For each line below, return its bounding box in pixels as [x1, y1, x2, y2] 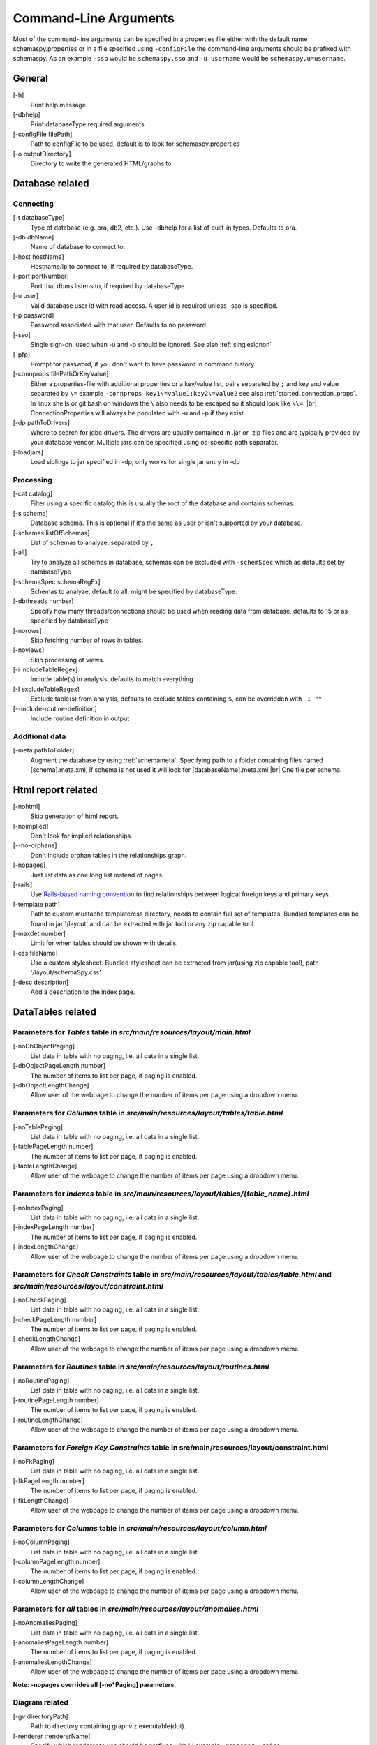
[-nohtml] [13, 802, 40, 810]
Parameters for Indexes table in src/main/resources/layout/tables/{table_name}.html [13, 1189, 310, 1198]
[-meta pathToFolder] [13, 746, 75, 755]
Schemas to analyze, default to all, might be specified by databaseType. [30, 587, 237, 595]
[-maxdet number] [13, 929, 66, 937]
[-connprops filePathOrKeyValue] [13, 370, 109, 378]
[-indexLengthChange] [13, 1242, 79, 1251]
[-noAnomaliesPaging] [13, 1619, 78, 1627]
